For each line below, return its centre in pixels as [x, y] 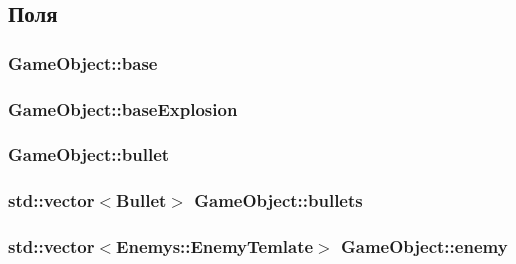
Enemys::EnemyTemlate [215, 246]
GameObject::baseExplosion [123, 108]
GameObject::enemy [424, 246]
